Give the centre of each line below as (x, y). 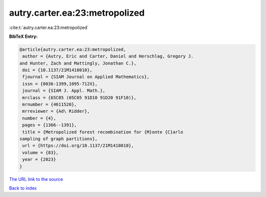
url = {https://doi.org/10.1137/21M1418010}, (78, 146)
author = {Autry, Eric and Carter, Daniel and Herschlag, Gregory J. (108, 56)
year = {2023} (39, 159)
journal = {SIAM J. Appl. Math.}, (64, 91)
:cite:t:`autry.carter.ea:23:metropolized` (49, 28)
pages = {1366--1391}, (50, 125)
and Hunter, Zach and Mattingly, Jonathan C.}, (78, 63)
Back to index (23, 188)
